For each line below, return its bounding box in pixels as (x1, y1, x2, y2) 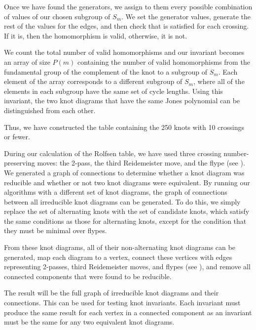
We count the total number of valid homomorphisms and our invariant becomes (4, 47, 245, 57)
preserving (4, 158, 35, 168)
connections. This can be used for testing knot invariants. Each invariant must (4, 297, 241, 308)
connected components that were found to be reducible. (4, 271, 172, 281)
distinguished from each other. (4, 105, 96, 115)
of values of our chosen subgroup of (4, 11, 110, 21)
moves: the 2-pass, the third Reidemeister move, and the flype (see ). (37, 158, 245, 168)
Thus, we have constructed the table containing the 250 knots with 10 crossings (4, 122, 245, 132)
